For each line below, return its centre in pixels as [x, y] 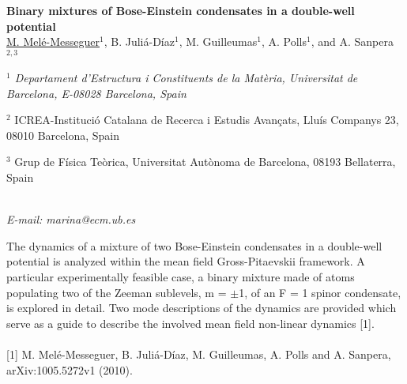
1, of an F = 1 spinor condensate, [320, 292]
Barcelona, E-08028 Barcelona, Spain [96, 93]
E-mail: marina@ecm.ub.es [71, 219]
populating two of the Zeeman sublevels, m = [117, 292]
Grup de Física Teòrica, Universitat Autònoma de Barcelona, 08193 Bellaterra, [205, 162]
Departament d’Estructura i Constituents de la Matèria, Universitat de [186, 78]
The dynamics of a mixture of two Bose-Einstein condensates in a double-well [194, 245]
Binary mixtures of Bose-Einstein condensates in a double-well [181, 11]
